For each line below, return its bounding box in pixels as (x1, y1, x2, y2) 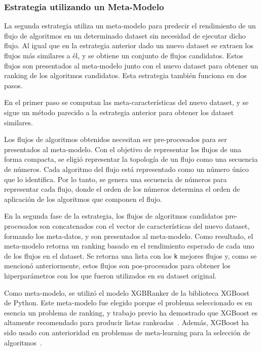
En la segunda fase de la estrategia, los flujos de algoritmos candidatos (4, 210, 223, 221)
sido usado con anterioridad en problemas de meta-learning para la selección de (4, 327, 250, 337)
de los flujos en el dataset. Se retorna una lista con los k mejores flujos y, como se (4, 250, 257, 261)
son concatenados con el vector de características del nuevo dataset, (40, 220, 250, 231)
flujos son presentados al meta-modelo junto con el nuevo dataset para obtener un (4, 60, 258, 71)
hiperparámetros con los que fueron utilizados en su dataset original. (4, 270, 217, 280)
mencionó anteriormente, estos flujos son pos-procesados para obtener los (4, 260, 231, 271)
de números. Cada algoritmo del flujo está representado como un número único (4, 163, 249, 174)
